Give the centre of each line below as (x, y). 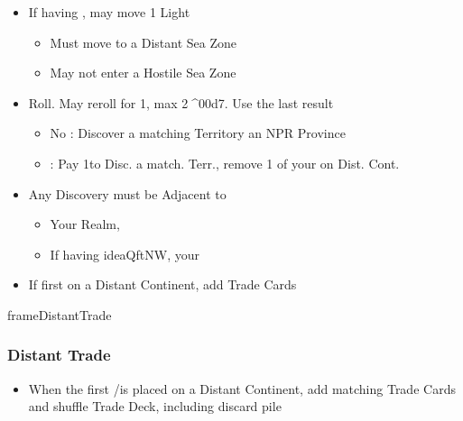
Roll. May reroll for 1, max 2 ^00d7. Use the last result (181, 102)
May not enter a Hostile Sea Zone (143, 73)
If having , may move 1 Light (109, 12)
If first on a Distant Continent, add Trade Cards (162, 284)
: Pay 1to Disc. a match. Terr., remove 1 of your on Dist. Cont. (225, 163)
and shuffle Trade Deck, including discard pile (155, 406)
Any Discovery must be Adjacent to (127, 193)
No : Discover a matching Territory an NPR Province (198, 133)
